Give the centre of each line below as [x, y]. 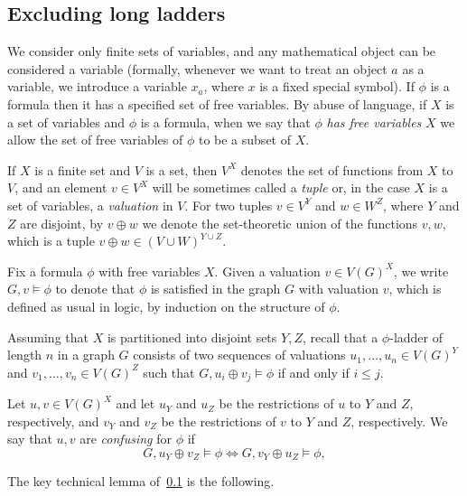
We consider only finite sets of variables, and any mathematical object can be [222, 51]
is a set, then [182, 169]
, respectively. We [399, 421]
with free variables [149, 271]
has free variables [374, 122]
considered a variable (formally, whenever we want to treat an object [197, 68]
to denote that [95, 289]
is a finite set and [83, 169]
